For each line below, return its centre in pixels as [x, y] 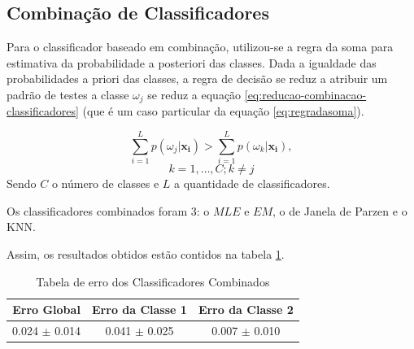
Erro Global [46, 310]
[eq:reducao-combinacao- [305, 94]
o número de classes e [105, 183]
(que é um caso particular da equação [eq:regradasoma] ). [223, 111]
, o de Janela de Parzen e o [340, 210]
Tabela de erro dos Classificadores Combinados [153, 281]
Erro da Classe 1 [139, 310]
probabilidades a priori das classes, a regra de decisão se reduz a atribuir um [197, 79]
